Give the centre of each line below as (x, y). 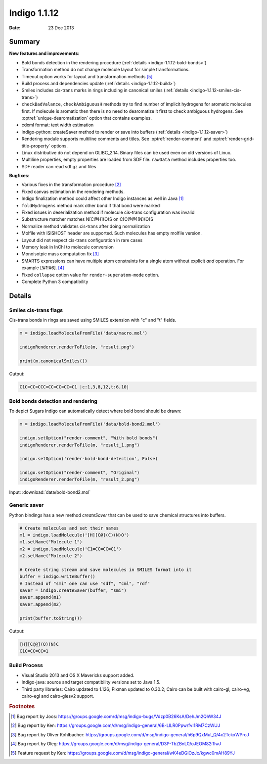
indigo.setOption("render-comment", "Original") (80, 473)
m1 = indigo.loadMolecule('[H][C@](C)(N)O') (74, 535)
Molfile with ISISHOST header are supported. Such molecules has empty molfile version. (112, 233)
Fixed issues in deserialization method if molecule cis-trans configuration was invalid (108, 212)
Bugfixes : (19, 176)
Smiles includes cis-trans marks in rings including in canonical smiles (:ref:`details (105, 90)
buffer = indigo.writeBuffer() (58, 577)
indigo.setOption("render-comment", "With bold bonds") (89, 438)
